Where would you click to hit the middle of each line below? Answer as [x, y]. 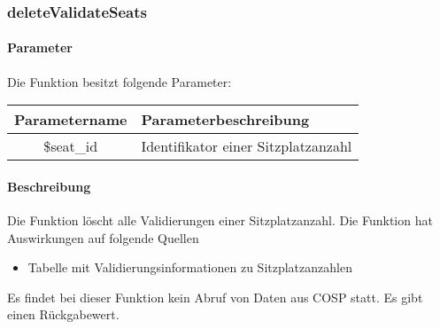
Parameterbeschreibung [225, 120]
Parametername [71, 120]
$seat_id [71, 146]
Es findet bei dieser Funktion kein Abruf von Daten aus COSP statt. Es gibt [215, 297]
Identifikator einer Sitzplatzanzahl [247, 146]
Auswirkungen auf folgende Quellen [103, 237]
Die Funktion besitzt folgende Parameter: [120, 81]
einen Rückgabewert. [63, 314]
